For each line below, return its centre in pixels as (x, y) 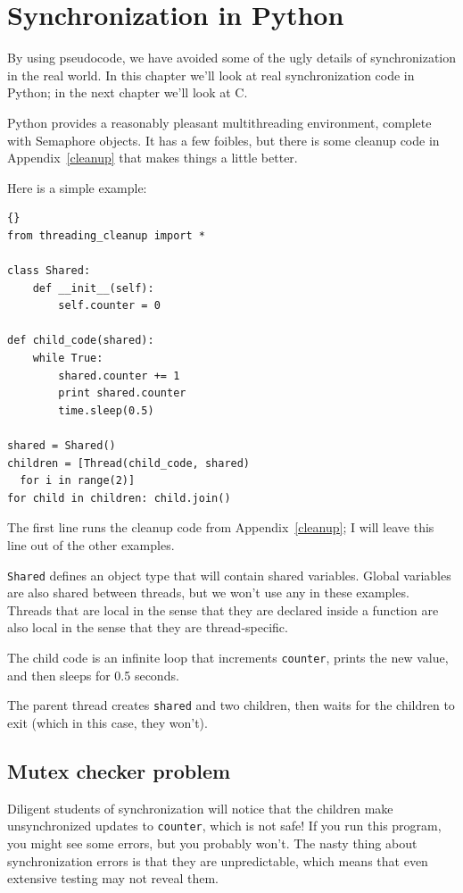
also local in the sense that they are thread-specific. (148, 627)
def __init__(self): (93, 288)
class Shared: (49, 271)
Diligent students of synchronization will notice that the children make (200, 808)
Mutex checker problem (119, 770)
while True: (68, 359)
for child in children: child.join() (119, 498)
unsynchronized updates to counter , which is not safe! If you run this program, (224, 826)
